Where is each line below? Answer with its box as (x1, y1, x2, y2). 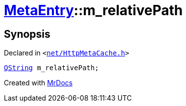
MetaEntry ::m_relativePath (4, 2, 183, 19)
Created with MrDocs (4, 79, 73, 87)
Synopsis (4, 27, 50, 40)
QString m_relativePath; (4, 64, 99, 72)
